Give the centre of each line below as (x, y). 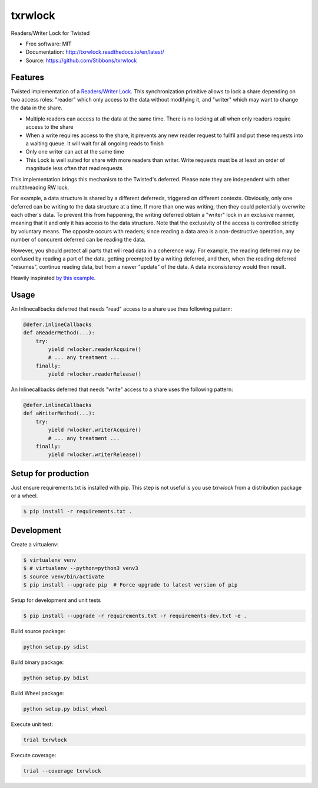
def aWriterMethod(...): (59, 413)
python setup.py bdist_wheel (65, 709)
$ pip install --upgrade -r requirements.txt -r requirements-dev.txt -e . (135, 616)
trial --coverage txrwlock (62, 771)
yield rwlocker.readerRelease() (95, 374)
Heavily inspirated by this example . (53, 278)
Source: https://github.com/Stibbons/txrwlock (81, 60)
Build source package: (38, 631)
